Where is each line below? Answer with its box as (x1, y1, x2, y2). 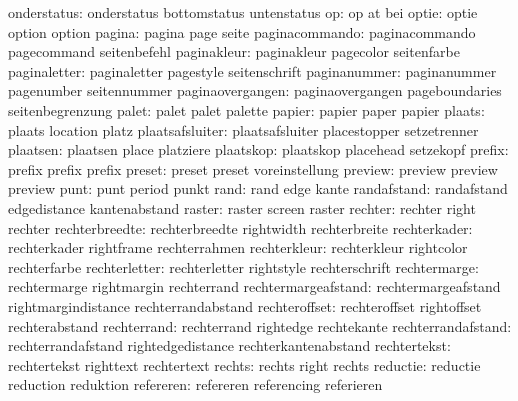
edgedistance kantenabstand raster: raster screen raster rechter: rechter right (8, 197, 476, 218)
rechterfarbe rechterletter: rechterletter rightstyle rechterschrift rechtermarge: (8, 256, 479, 277)
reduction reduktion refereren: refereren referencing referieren (8, 374, 383, 395)
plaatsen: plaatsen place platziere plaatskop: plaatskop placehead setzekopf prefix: (8, 139, 509, 160)
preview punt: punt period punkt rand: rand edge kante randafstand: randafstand (8, 178, 508, 199)
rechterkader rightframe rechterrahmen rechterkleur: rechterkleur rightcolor (8, 237, 468, 258)
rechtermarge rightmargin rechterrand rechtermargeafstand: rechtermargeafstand (8, 276, 501, 297)
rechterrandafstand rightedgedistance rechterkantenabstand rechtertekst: (8, 335, 451, 356)
